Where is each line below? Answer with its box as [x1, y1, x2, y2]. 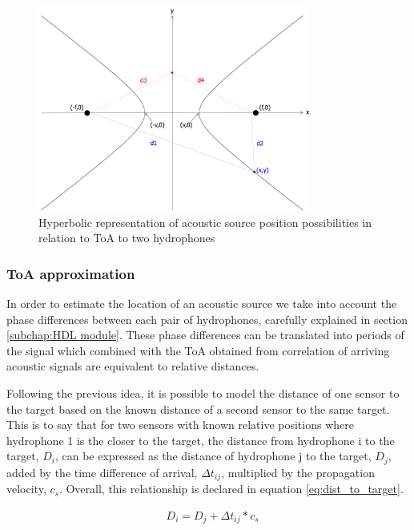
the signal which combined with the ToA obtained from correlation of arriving [6, 342, 390, 358]
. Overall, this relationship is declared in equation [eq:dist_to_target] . [58, 480, 404, 497]
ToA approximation [6, 263, 135, 283]
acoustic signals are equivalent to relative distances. [6, 358, 259, 374]
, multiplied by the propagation [221, 463, 375, 480]
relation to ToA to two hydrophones [38, 229, 215, 246]
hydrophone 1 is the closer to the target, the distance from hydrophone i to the [6, 431, 395, 448]
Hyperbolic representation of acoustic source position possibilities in [38, 213, 372, 230]
